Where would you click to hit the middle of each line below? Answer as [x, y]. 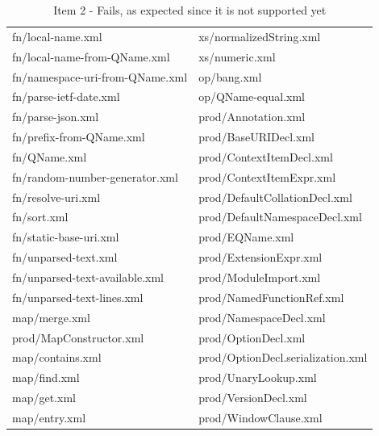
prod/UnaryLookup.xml [258, 377]
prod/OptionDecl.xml [252, 337]
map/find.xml [46, 377]
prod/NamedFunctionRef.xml [271, 297]
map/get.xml [44, 398]
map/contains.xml [57, 357]
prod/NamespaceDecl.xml [262, 317]
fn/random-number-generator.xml [95, 176]
